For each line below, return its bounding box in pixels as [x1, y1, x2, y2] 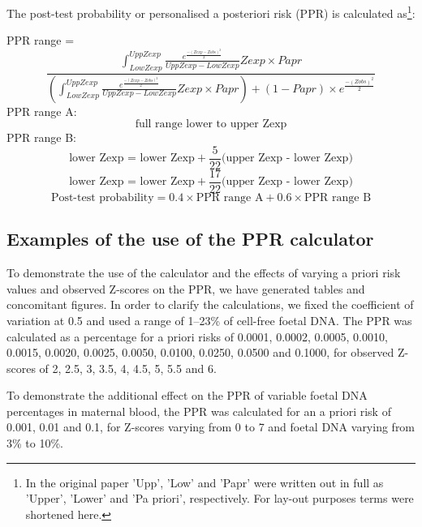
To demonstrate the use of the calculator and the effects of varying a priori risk [6, 264, 401, 281]
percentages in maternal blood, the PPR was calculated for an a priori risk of [6, 402, 391, 419]
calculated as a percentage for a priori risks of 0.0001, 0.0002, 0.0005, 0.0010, [6, 328, 388, 345]
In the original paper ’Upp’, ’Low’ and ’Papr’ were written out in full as [25, 473, 384, 491]
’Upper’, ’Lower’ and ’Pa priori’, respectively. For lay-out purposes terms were [25, 490, 414, 507]
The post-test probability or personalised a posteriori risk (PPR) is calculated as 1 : [6, 2, 416, 21]
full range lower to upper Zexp [135, 118, 287, 131]
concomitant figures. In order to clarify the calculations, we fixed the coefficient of [6, 296, 414, 313]
